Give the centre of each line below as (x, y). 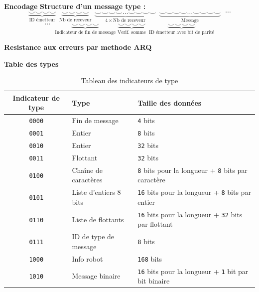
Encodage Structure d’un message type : (75, 6)
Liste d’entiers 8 (96, 192)
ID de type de (93, 236)
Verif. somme (132, 33)
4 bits (146, 120)
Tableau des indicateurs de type (129, 80)
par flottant (155, 224)
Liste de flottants (98, 219)
